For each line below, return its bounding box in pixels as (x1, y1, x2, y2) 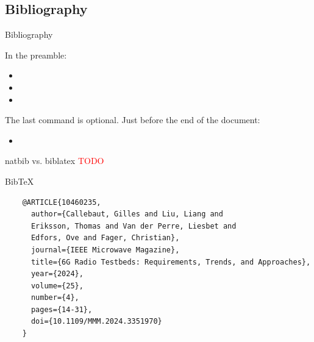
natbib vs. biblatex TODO (5, 154, 104, 167)
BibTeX (5, 174, 34, 187)
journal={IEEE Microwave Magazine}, (30, 245, 180, 254)
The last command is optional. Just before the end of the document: (5, 113, 260, 126)
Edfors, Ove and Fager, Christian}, (30, 233, 180, 243)
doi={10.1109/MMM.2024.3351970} (30, 317, 162, 326)
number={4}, (30, 293, 79, 302)
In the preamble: (5, 48, 67, 61)
